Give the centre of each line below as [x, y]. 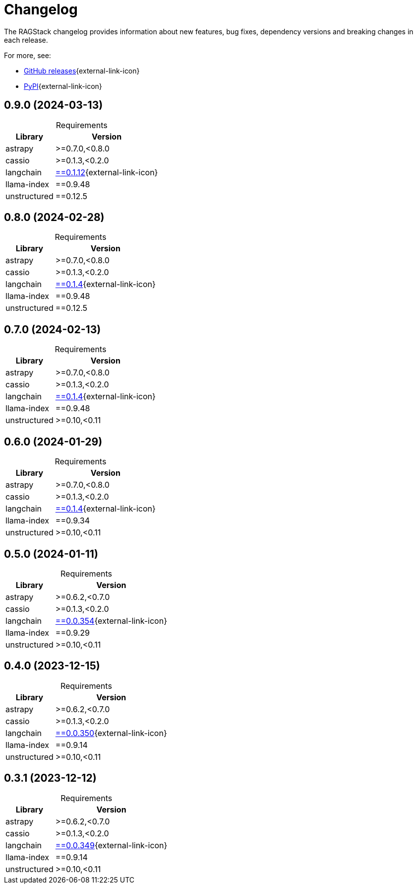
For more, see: [28, 55]
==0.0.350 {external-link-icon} [111, 733]
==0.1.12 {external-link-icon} [107, 172]
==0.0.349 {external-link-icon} [111, 845]
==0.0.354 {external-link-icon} [111, 621]
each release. [26, 40]
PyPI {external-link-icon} [63, 86]
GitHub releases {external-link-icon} [82, 71]
